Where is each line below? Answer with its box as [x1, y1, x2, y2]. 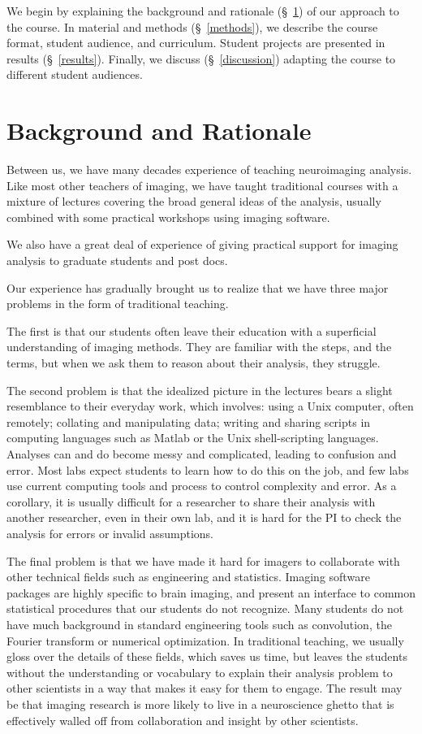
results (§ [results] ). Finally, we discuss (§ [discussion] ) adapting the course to [6, 50, 396, 67]
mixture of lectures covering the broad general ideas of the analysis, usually [6, 193, 381, 210]
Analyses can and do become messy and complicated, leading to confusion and [6, 445, 397, 462]
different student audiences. [6, 66, 143, 83]
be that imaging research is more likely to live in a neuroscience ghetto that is [6, 695, 394, 712]
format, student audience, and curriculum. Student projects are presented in [6, 34, 385, 51]
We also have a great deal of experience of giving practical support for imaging [6, 236, 398, 253]
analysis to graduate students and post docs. [6, 252, 228, 269]
